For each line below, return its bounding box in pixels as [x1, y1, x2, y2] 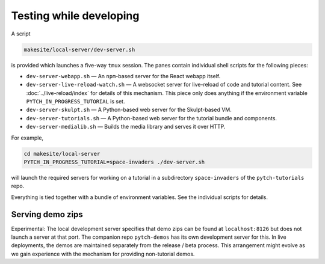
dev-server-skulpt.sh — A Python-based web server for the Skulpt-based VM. [26, 106, 232, 114]
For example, [11, 134, 44, 141]
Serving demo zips [11, 209, 84, 219]
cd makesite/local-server [23, 150, 101, 157]
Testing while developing [11, 9, 140, 22]
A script [11, 30, 31, 37]
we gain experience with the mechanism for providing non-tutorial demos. [11, 250, 195, 257]
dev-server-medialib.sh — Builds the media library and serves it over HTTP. [26, 123, 226, 130]
